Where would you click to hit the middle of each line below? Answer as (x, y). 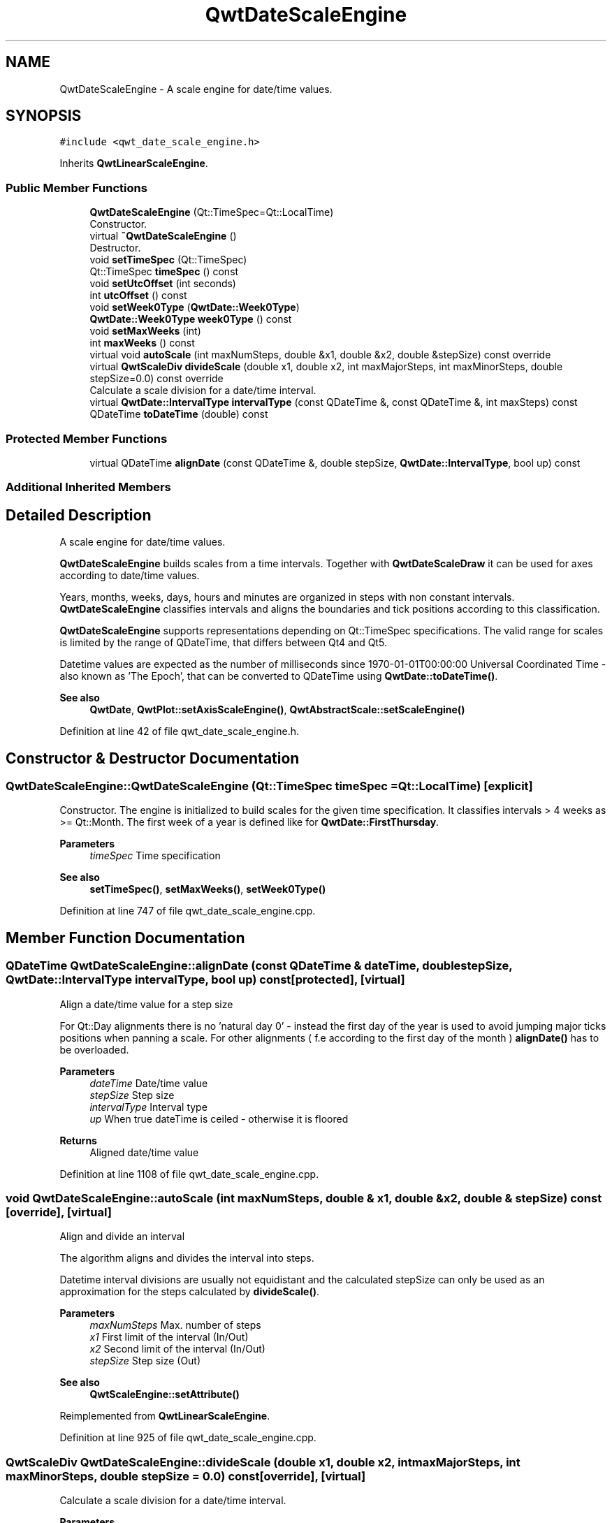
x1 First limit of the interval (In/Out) (169, 1337)
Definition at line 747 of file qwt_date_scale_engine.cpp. (188, 911)
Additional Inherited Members (88, 487)
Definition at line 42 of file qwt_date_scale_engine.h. (180, 731)
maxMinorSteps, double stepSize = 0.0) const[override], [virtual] (186, 1476)
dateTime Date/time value (149, 1083)
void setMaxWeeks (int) (145, 331)
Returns (78, 1140)
